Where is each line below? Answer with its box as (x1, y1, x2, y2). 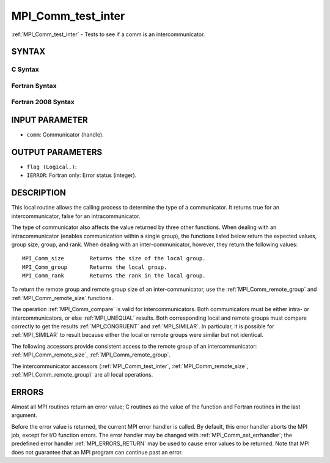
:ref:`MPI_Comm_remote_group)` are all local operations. (11, 371, 153, 378)
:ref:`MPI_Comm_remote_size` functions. (11, 294, 113, 301)
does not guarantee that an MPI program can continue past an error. (11, 448, 183, 456)
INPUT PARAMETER (11, 115, 88, 126)
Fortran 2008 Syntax (11, 98, 75, 107)
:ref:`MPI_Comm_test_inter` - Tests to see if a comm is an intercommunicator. (11, 31, 205, 38)
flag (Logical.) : (26, 163, 77, 171)
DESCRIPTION (11, 187, 67, 198)
